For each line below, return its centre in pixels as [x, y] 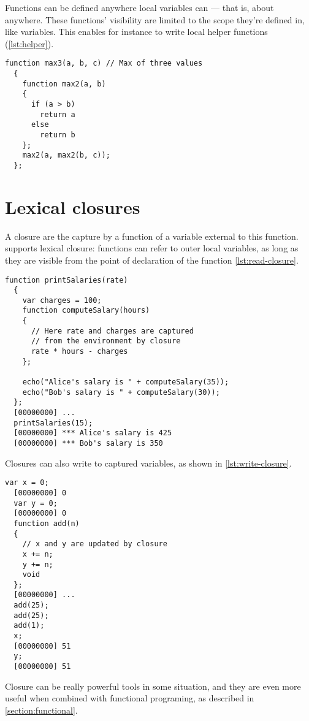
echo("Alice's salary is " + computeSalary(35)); [126, 382]
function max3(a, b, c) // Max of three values [104, 63]
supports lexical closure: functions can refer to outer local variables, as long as [152, 248]
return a [58, 114]
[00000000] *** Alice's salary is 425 [93, 433]
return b [58, 135]
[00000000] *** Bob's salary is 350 [88, 443]
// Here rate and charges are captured [112, 331]
